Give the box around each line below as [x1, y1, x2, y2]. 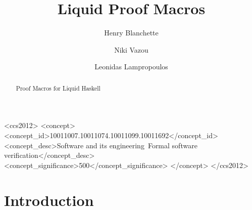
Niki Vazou [114, 44, 148, 55]
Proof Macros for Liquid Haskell [16, 83, 100, 92]
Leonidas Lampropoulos [94, 61, 168, 72]
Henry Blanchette [104, 27, 159, 38]
